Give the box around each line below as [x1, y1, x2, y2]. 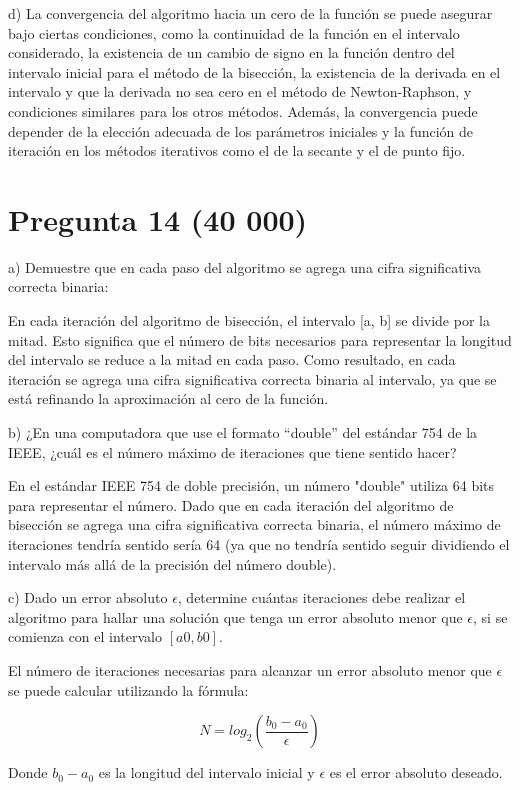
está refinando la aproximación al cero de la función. [8, 388, 329, 409]
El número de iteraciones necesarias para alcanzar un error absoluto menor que [8, 659, 492, 680]
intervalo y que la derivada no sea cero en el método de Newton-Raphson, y [8, 81, 472, 102]
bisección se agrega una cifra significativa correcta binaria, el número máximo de [8, 514, 501, 535]
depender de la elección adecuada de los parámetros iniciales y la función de [8, 120, 474, 141]
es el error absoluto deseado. [329, 762, 503, 783]
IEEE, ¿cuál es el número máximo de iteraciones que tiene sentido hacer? [8, 441, 457, 462]
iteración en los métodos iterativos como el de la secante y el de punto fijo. [8, 140, 466, 161]
